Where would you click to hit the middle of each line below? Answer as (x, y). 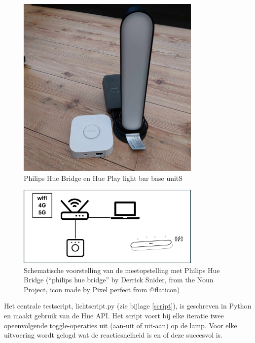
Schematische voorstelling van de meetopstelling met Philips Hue (122, 270)
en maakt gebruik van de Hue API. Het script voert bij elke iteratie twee (114, 316)
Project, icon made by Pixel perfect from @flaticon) (102, 289)
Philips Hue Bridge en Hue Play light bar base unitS (103, 178)
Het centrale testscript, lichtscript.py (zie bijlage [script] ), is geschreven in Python (128, 306)
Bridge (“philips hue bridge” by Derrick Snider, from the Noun (119, 280)
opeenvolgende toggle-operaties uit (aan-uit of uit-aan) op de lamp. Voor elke (121, 325)
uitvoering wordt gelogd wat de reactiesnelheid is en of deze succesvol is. (113, 335)
